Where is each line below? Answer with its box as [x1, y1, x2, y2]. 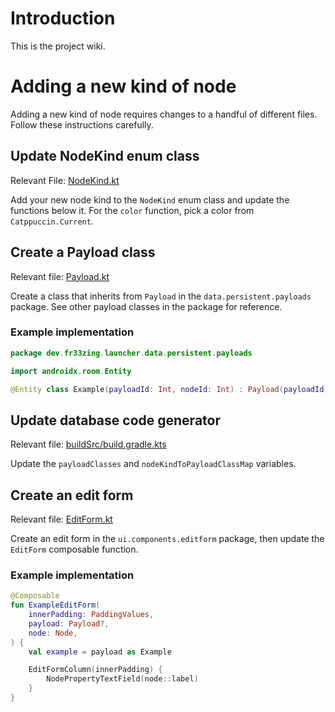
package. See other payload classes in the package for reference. [10, 300, 283, 312]
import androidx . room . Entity [10, 366, 132, 376]
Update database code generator [10, 412, 221, 429]
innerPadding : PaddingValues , [28, 610, 155, 620]
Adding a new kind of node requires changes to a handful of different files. [10, 108, 318, 120]
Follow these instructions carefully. [10, 118, 154, 131]
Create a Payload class [10, 244, 156, 261]
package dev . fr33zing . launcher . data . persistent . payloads [10, 348, 253, 358]
